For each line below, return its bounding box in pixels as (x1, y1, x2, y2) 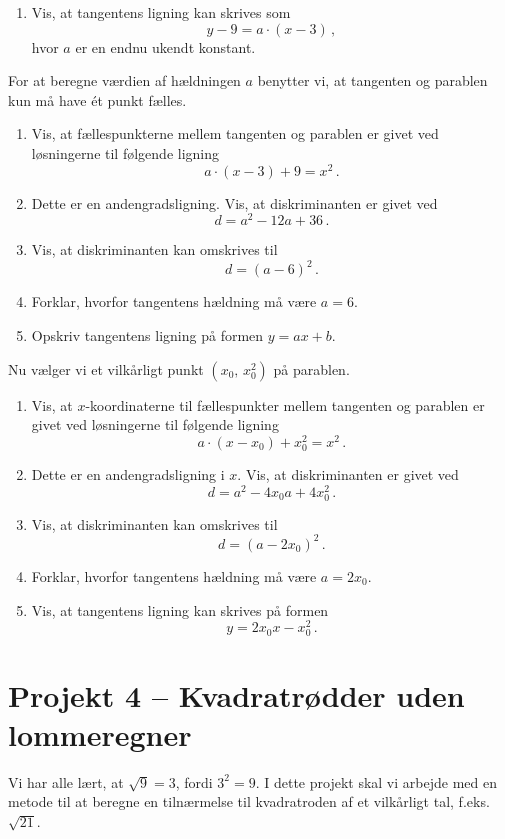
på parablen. (273, 358, 350, 379)
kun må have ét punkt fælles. (8, 89, 187, 110)
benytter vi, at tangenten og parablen (257, 70, 488, 91)
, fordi (175, 771, 213, 792)
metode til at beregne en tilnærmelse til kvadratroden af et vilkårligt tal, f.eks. (8, 791, 490, 812)
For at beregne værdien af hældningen (8, 70, 241, 91)
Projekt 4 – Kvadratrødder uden (8, 674, 465, 715)
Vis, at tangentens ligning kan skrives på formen (31, 599, 329, 620)
